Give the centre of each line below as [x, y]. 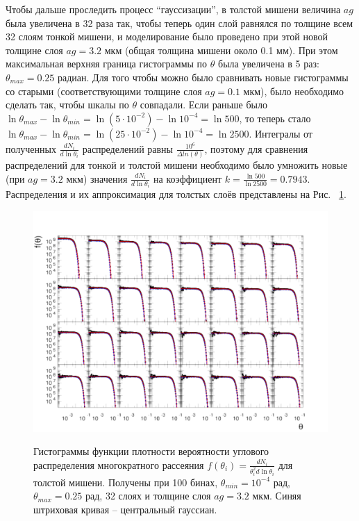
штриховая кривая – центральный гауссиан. [125, 510]
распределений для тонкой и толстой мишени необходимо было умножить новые [177, 165]
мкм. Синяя [277, 496]
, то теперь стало [275, 118]
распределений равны [128, 148]
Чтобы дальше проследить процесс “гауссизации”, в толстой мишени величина [173, 9]
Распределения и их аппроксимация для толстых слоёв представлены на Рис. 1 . [176, 194]
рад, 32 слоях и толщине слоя [148, 496]
